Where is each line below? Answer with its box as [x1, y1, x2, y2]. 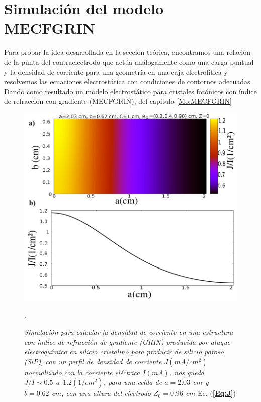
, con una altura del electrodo [61, 388, 151, 398]
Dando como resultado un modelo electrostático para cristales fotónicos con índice [4, 86, 257, 96]
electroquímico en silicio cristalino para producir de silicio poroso [24, 346, 224, 357]
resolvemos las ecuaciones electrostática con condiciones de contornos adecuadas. [4, 76, 252, 87]
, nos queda [169, 367, 204, 377]
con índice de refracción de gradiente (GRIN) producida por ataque [24, 336, 230, 347]
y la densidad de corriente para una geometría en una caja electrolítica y [4, 66, 228, 77]
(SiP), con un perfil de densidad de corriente [24, 356, 162, 366]
